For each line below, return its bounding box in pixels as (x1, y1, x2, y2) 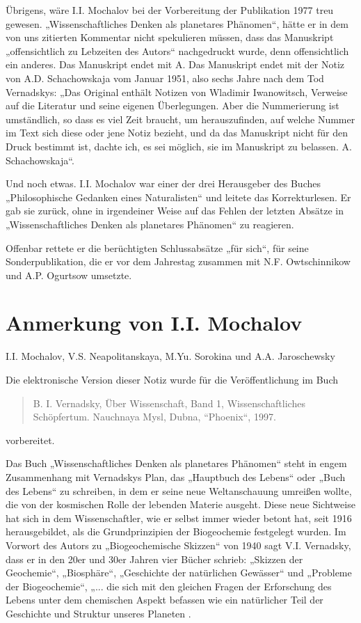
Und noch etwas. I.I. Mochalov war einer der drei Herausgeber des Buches (6, 176, 321, 191)
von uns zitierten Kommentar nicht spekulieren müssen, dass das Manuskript (6, 30, 334, 45)
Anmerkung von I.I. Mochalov (6, 308, 303, 337)
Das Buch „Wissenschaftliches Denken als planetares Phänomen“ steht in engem (6, 456, 347, 471)
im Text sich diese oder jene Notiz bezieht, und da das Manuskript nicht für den (6, 125, 348, 140)
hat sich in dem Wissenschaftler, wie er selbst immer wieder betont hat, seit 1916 (6, 510, 352, 525)
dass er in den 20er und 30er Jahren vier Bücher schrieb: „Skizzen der (6, 551, 303, 566)
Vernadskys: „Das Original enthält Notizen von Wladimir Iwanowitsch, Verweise (6, 84, 348, 99)
